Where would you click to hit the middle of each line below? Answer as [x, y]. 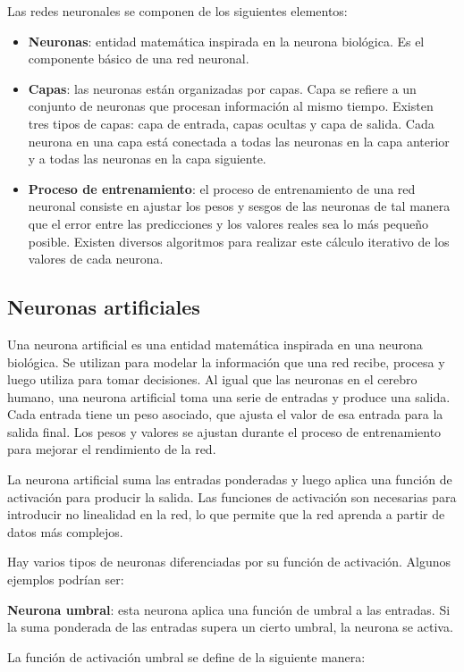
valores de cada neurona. [96, 259]
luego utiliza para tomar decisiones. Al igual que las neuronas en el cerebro [212, 379]
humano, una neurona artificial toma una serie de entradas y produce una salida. [229, 396]
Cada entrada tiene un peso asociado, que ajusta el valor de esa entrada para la [225, 414]
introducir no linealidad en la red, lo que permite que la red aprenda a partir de [226, 514]
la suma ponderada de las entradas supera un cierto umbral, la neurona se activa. [230, 627]
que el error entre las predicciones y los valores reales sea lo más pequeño [228, 223]
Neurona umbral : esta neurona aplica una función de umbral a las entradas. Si [229, 609]
